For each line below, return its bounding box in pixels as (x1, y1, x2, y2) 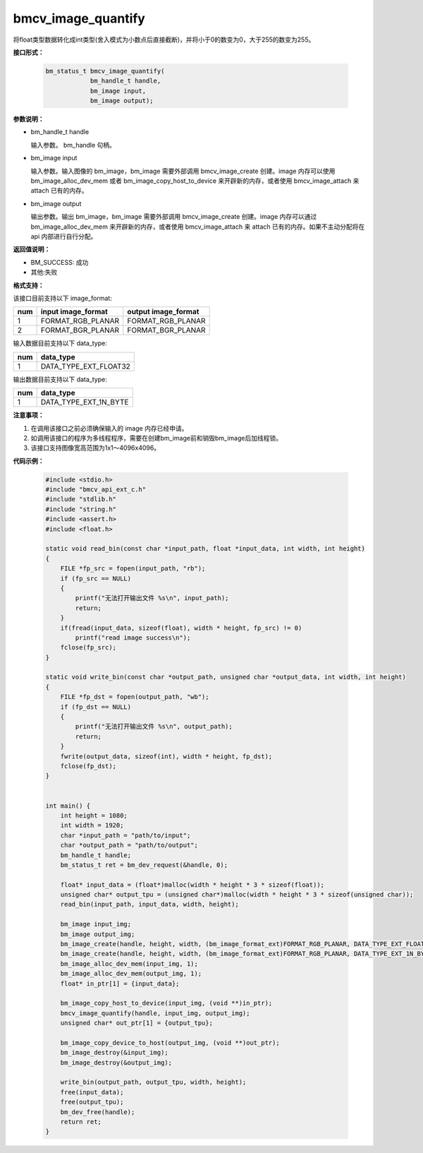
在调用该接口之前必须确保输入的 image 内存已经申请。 (30, 424, 188, 432)
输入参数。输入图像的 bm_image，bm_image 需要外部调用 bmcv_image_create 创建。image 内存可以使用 (30, 167, 336, 175)
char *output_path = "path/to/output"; (60, 841, 199, 849)
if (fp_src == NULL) (60, 574, 132, 583)
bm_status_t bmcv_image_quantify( (45, 67, 165, 75)
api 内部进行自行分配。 (30, 232, 97, 240)
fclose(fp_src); (60, 643, 116, 652)
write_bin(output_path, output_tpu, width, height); (60, 1078, 247, 1087)
